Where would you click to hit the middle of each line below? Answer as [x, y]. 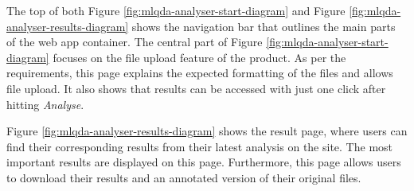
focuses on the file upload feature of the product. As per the [199, 57]
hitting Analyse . [45, 104]
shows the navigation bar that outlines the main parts [264, 26]
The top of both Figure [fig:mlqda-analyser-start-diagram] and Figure [176, 10]
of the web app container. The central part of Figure [135, 42]
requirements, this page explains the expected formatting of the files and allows [200, 73]
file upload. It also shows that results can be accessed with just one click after [196, 88]
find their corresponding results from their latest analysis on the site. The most [200, 146]
